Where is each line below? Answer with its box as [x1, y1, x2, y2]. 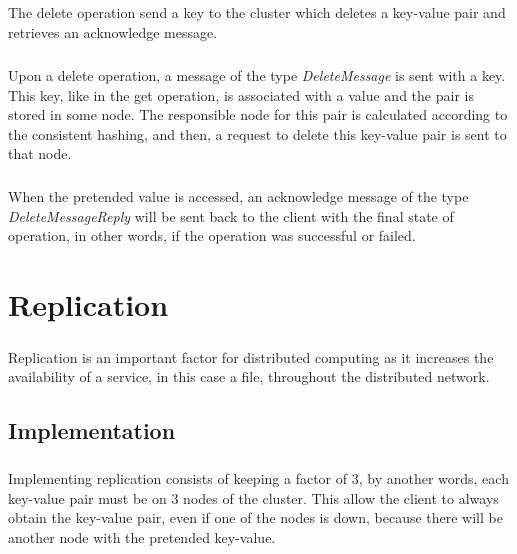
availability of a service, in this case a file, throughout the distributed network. [8, 366, 490, 387]
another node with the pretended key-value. [8, 526, 276, 547]
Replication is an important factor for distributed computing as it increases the [8, 346, 494, 367]
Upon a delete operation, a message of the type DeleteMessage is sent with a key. [8, 64, 506, 85]
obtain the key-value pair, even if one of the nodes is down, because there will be [8, 507, 503, 528]
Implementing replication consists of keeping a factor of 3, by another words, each [8, 468, 509, 489]
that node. [8, 143, 72, 164]
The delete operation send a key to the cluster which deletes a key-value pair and [8, 2, 506, 23]
